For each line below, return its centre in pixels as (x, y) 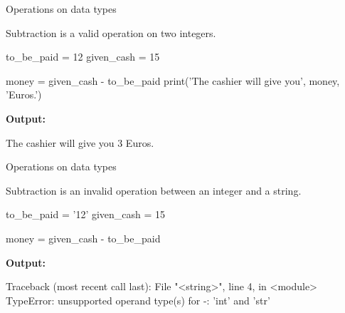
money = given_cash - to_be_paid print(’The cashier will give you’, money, (173, 80)
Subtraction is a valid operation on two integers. (111, 32)
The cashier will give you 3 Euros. (80, 142)
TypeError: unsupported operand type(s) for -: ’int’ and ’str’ (138, 300)
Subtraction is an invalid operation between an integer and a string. (154, 190)
